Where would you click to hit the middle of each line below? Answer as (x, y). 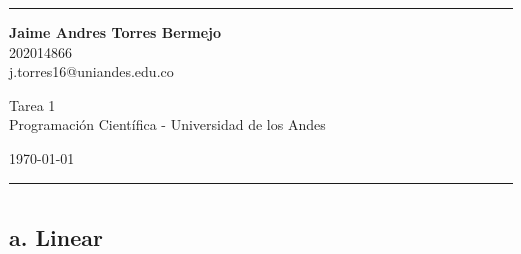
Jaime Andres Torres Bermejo (115, 32)
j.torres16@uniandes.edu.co (91, 71)
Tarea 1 (32, 104)
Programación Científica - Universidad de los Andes (167, 124)
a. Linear (56, 236)
